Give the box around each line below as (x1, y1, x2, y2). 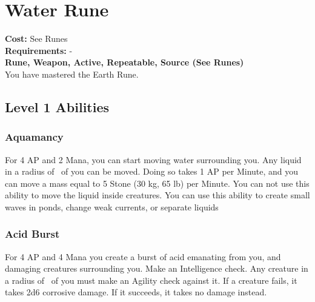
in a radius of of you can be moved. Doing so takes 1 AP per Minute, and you (5, 165, 299, 178)
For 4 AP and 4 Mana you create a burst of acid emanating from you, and (5, 250, 281, 263)
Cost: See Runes (5, 32, 68, 45)
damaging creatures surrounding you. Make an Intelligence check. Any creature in (5, 262, 308, 275)
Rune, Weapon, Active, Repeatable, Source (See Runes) (5, 56, 244, 69)
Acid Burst (5, 226, 60, 241)
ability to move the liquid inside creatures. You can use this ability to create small (5, 189, 310, 201)
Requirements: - (5, 44, 73, 56)
